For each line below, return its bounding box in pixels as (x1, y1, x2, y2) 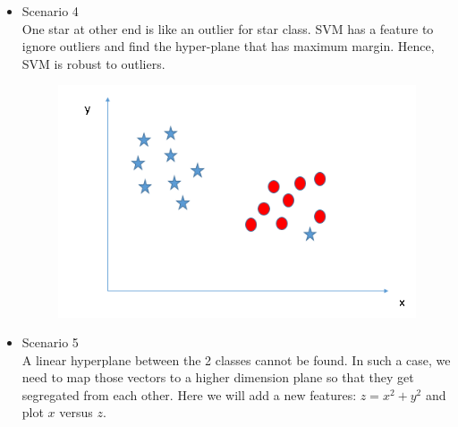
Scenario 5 (21, 333, 79, 352)
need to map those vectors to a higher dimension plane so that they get (21, 368, 414, 387)
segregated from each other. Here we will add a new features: (21, 385, 357, 404)
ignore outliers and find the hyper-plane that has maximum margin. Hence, (21, 37, 435, 56)
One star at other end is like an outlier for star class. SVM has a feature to (21, 19, 434, 38)
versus (59, 403, 93, 422)
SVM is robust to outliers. (21, 54, 165, 73)
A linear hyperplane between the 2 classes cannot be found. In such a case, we (21, 350, 451, 369)
